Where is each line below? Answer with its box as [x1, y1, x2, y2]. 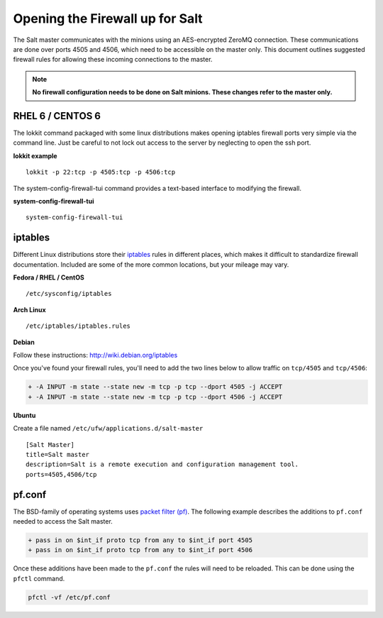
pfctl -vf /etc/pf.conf [28, 593, 111, 601]
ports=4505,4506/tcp [26, 470, 97, 478]
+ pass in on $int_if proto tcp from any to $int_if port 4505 [28, 536, 253, 544]
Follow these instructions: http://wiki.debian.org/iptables [13, 351, 178, 359]
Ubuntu [13, 411, 36, 419]
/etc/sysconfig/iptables [26, 289, 112, 298]
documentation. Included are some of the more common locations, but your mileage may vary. [13, 260, 289, 269]
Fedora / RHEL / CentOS [13, 273, 84, 282]
